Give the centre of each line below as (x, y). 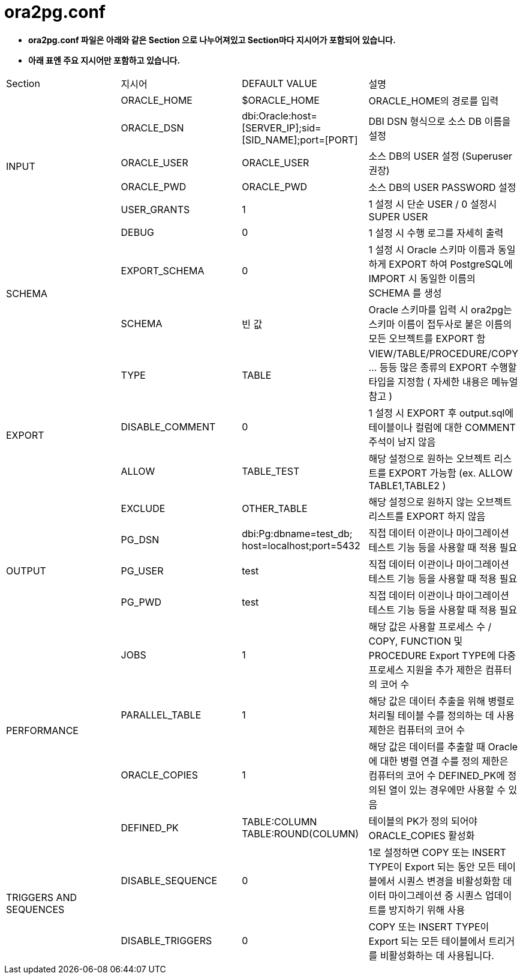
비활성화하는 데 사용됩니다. (437, 955)
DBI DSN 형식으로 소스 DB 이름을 (440, 121)
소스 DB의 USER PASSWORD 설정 (442, 187)
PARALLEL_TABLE (161, 715)
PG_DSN (140, 539)
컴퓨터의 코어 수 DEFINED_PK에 (437, 775)
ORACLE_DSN (152, 128)
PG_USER (142, 571)
